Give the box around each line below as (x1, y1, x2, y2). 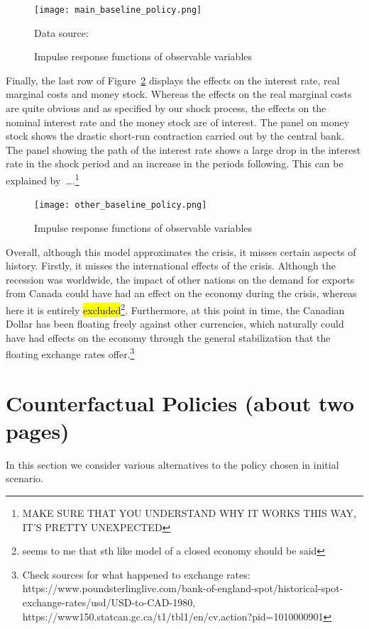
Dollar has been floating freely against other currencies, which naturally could (6, 316, 344, 331)
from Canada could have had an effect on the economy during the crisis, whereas (6, 286, 357, 301)
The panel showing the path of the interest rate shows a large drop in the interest (6, 142, 361, 157)
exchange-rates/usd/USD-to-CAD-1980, (22, 595, 196, 610)
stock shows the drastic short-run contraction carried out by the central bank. (6, 128, 345, 143)
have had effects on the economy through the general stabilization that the (6, 330, 331, 345)
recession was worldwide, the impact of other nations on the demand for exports (6, 272, 355, 286)
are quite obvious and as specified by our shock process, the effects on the (6, 101, 326, 116)
